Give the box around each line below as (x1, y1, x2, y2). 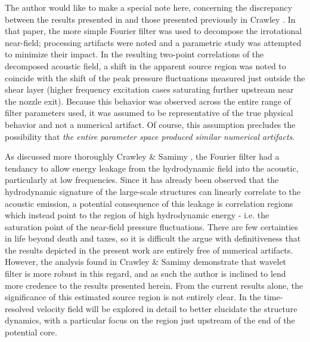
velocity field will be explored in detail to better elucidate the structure (36, 302, 297, 314)
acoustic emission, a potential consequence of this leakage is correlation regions (5, 197, 293, 209)
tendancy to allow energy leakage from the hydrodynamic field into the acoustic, (5, 161, 299, 174)
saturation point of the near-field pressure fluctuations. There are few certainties (5, 220, 298, 233)
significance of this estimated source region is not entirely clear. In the (5, 291, 261, 303)
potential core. (5, 326, 57, 338)
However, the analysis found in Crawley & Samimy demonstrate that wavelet (5, 255, 287, 268)
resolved (5, 302, 35, 314)
